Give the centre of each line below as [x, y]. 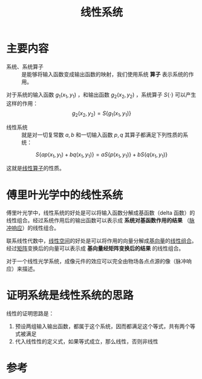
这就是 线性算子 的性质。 [35, 168]
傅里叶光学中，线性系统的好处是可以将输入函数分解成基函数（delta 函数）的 [101, 213]
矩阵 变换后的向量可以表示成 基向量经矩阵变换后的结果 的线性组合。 [101, 248]
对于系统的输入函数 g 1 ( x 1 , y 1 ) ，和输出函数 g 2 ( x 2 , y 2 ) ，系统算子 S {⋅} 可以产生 [101, 95]
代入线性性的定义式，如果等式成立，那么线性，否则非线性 [86, 341]
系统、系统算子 [25, 67]
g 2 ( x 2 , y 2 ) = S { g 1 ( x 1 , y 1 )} [102, 114]
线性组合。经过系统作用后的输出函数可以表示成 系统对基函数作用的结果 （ [98, 220]
